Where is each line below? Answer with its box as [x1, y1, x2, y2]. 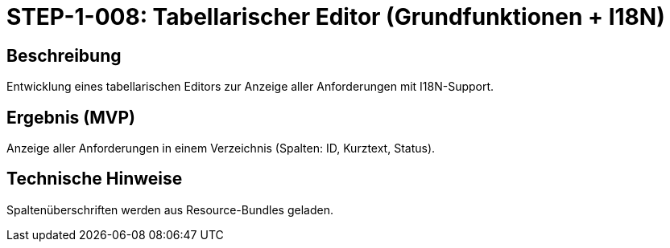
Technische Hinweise [6, 169, 183, 189]
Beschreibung [6, 45, 122, 66]
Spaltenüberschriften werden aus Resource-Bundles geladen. [6, 202, 333, 217]
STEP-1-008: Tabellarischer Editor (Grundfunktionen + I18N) [6, 3, 665, 30]
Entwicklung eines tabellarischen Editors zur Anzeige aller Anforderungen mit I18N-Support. [6, 79, 494, 94]
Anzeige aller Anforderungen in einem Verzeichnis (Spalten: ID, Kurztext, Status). [6, 141, 436, 156]
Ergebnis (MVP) [6, 107, 135, 128]
